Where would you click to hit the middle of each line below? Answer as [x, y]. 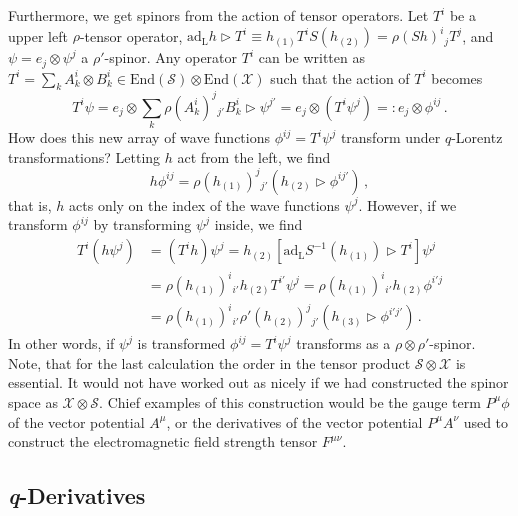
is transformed [181, 343]
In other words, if [61, 343]
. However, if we [407, 204]
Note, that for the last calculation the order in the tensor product [209, 362]
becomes [457, 77]
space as [33, 401]
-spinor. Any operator [171, 57]
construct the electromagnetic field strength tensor [163, 441]
